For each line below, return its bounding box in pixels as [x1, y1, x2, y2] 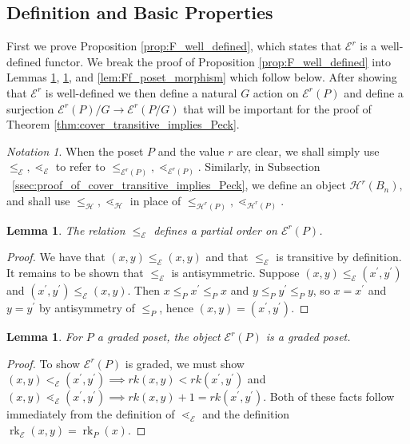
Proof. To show [6, 355, 81, 371]
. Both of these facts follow [263, 388, 395, 405]
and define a [344, 84, 404, 101]
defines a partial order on [153, 221, 277, 238]
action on [253, 84, 299, 101]
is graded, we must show [125, 355, 245, 371]
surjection [6, 100, 54, 117]
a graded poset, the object [97, 328, 221, 345]
